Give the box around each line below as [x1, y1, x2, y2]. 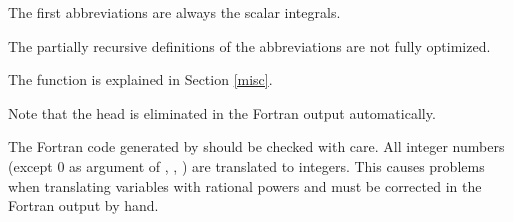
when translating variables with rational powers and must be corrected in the [8, 175, 482, 196]
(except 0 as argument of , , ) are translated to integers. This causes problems [8, 155, 485, 176]
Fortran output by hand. [8, 195, 159, 216]
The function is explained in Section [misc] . [8, 69, 273, 90]
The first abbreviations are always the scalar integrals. [8, 2, 341, 22]
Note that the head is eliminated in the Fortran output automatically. [8, 102, 436, 123]
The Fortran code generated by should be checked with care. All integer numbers [8, 136, 505, 157]
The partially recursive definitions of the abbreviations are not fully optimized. [8, 35, 491, 56]
